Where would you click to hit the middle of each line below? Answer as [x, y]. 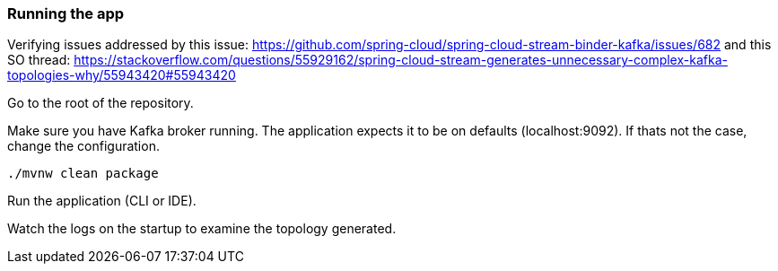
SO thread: [39, 60]
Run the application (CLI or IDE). [102, 201]
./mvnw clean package [83, 174]
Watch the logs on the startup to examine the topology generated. [202, 229]
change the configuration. [83, 146]
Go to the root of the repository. [101, 103]
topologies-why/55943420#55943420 [122, 75]
